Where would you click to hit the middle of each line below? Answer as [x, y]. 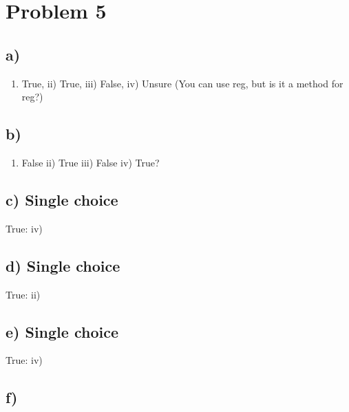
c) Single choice [62, 199]
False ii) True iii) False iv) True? [91, 162]
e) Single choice [62, 331]
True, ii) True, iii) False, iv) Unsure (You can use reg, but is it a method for [182, 83]
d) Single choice [63, 265]
